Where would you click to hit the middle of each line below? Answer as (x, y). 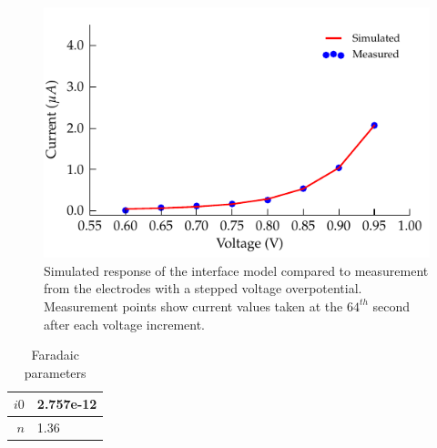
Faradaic (55, 355)
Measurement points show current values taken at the (193, 305)
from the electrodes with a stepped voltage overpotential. (203, 288)
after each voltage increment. (125, 324)
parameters (55, 372)
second (391, 305)
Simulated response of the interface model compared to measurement (236, 270)
